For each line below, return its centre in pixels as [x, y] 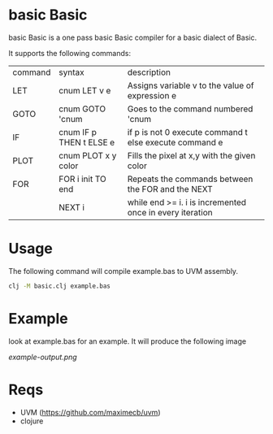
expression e [152, 95]
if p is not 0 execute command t [187, 132]
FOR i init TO [83, 179]
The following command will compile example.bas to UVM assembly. [123, 271]
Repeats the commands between [190, 179]
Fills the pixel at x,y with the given [191, 155]
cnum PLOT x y [88, 155]
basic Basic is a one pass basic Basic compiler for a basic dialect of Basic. [133, 37]
